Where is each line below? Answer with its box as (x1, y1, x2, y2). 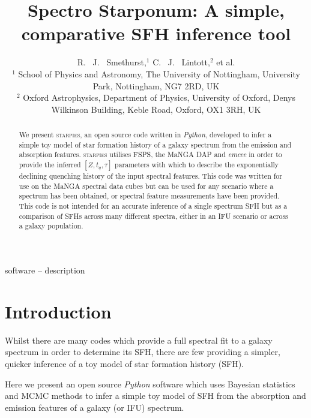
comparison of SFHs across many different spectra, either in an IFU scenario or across (19, 210, 288, 221)
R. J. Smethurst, (77, 56, 146, 68)
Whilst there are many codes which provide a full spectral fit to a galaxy (5, 333, 273, 346)
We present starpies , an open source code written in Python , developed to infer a (19, 130, 272, 140)
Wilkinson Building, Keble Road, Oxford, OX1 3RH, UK (51, 103, 261, 115)
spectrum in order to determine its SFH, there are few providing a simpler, (5, 345, 280, 358)
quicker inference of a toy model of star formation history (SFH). (5, 357, 244, 369)
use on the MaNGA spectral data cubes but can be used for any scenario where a (19, 181, 274, 191)
